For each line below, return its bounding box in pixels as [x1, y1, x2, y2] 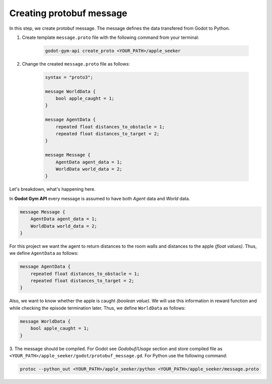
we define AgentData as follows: [9, 250, 79, 256]
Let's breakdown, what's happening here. [9, 186, 96, 192]
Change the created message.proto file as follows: [22, 61, 130, 67]
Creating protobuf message [9, 8, 128, 19]
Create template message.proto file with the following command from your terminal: [22, 34, 199, 40]
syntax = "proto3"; [45, 74, 93, 80]
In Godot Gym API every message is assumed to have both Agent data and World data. [9, 195, 190, 201]
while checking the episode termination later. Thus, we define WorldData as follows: [9, 305, 186, 311]
